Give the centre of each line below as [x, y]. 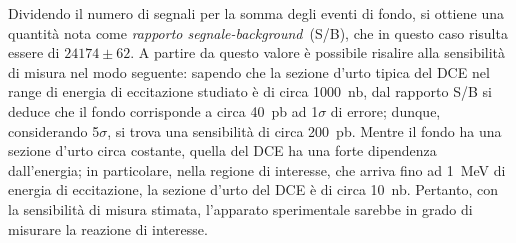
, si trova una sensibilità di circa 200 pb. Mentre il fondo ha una [304, 130]
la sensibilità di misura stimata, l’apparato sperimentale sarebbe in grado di [240, 208]
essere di [34, 52]
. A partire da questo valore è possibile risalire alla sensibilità [318, 52]
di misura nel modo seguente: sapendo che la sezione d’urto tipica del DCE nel [249, 71]
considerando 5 [54, 130]
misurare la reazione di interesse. [108, 228]
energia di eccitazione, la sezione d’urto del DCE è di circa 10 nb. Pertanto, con [253, 189]
